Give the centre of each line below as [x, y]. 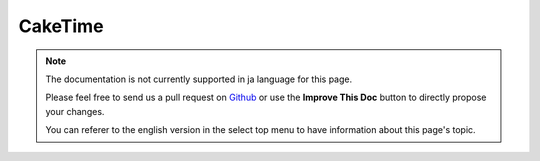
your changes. [75, 111]
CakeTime [61, 26]
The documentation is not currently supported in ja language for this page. [199, 79]
